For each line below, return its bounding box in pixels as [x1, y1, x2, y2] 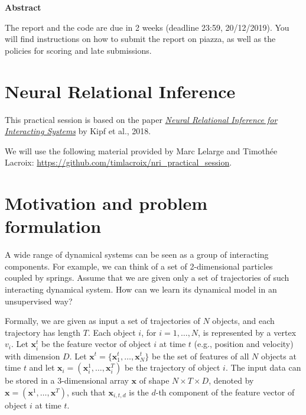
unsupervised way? [5, 294, 73, 307]
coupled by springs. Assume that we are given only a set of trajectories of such [5, 271, 289, 284]
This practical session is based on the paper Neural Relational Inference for [5, 113, 278, 125]
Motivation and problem [5, 191, 207, 215]
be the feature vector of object [41, 338, 151, 350]
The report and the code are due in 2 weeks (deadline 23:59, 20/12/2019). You [5, 21, 289, 33]
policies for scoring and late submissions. [5, 44, 152, 56]
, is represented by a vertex [198, 326, 297, 338]
